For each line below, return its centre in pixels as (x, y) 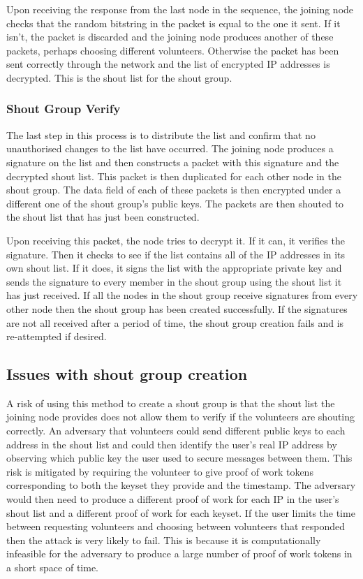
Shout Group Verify (64, 109)
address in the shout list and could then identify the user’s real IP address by (172, 444)
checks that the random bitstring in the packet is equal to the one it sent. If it (173, 23)
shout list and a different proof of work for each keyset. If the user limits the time (181, 512)
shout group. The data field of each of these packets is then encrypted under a (174, 190)
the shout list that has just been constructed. (103, 217)
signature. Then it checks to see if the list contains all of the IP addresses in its (176, 254)
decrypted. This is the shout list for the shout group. (119, 77)
